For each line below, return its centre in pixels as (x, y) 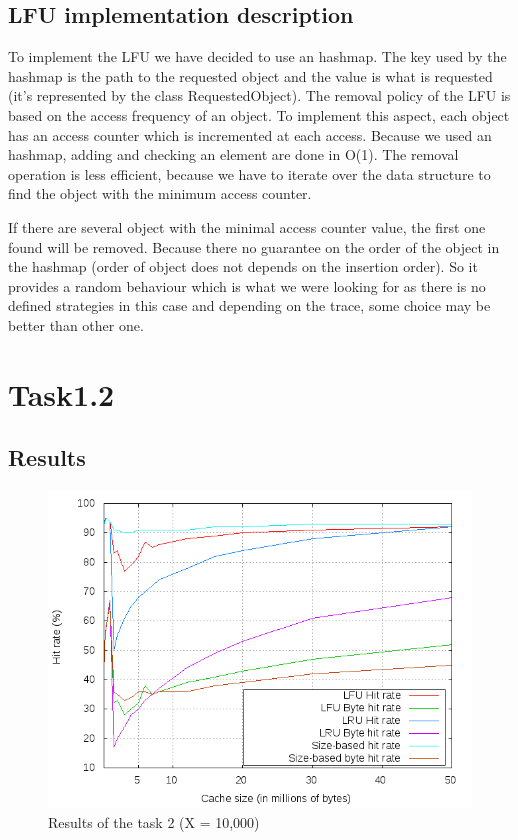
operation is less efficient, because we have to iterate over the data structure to (249, 173)
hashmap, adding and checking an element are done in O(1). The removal (233, 154)
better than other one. (76, 324)
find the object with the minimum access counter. (160, 193)
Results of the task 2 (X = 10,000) (154, 821)
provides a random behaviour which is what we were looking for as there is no (247, 285)
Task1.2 (61, 393)
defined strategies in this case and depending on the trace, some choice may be (249, 305)
